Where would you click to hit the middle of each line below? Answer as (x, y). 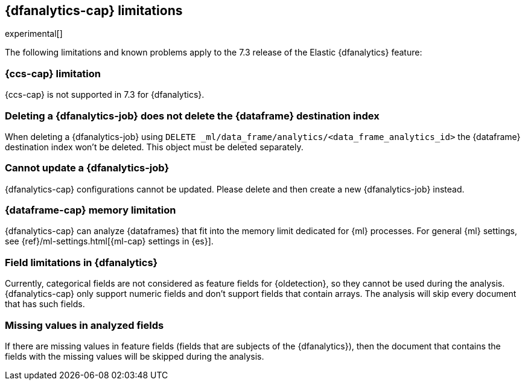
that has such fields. (45, 304)
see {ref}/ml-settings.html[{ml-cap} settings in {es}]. (109, 241)
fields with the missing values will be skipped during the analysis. (135, 356)
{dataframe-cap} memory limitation (91, 210)
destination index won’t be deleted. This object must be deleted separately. (154, 147)
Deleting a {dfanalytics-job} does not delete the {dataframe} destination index (192, 116)
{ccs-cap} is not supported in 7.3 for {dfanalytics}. (105, 95)
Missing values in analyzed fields (84, 325)
